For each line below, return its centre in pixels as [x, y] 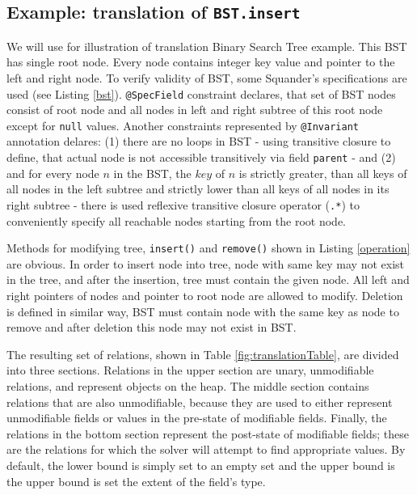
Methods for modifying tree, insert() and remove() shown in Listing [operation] [208, 248]
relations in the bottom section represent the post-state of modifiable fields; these [208, 433]
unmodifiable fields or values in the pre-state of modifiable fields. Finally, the [197, 418]
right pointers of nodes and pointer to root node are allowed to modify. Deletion [205, 295]
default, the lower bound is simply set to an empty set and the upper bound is [201, 465]
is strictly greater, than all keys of [323, 173]
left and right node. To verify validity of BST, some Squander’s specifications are [207, 77]
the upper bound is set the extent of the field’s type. [136, 481]
